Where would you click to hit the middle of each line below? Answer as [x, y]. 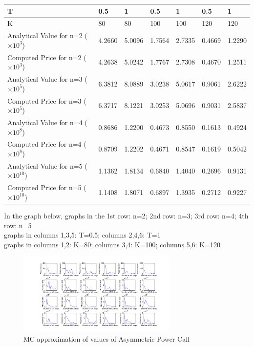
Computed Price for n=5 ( [47, 187]
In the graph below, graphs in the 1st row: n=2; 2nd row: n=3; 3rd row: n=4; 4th [126, 215]
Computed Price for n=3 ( [47, 100]
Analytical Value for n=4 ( [47, 122]
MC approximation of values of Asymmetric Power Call [106, 338]
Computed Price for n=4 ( [47, 144]
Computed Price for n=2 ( [47, 57]
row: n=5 [18, 225]
